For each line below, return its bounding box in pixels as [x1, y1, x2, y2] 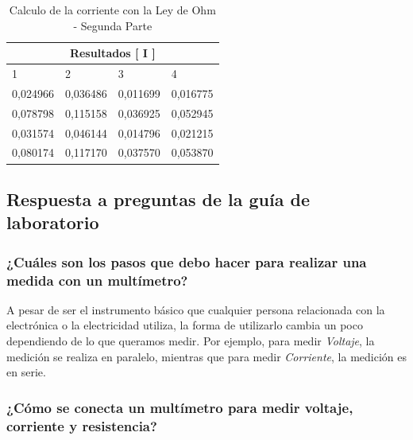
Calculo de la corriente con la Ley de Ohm [9, 2, 216, 18]
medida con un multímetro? [6, 270, 188, 290]
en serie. [6, 364, 46, 380]
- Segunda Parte [73, 17, 152, 33]
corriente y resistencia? [6, 415, 157, 435]
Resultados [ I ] [69, 45, 156, 61]
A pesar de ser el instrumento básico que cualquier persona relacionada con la [6, 301, 385, 317]
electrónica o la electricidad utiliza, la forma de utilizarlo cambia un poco [6, 317, 363, 333]
